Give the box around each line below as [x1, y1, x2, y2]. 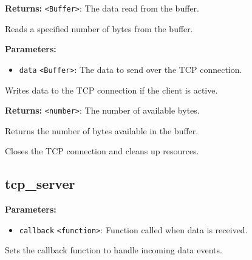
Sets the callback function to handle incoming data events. [5, 244, 222, 256]
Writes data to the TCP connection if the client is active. [5, 83, 218, 96]
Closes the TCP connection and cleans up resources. [5, 145, 199, 157]
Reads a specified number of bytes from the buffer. [5, 22, 193, 35]
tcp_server [5, 174, 75, 193]
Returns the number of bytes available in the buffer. [5, 124, 199, 137]
